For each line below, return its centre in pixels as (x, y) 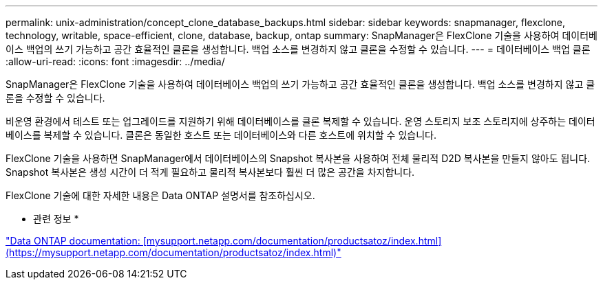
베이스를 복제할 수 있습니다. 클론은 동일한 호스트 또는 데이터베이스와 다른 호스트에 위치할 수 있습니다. (221, 135)
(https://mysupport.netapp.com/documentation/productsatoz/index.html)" (173, 252)
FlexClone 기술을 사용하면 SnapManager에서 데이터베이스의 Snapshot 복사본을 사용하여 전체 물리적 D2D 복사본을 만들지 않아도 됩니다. (298, 158)
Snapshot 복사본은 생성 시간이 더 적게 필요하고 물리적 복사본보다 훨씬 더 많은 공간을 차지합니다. (210, 172)
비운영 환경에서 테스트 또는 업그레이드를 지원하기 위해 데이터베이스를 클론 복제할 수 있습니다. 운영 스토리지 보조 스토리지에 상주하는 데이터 (300, 121)
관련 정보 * (56, 219)
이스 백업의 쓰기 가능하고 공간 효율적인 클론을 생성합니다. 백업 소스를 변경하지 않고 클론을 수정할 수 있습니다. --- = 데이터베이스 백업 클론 (298, 49)
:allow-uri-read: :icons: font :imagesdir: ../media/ (115, 61)
